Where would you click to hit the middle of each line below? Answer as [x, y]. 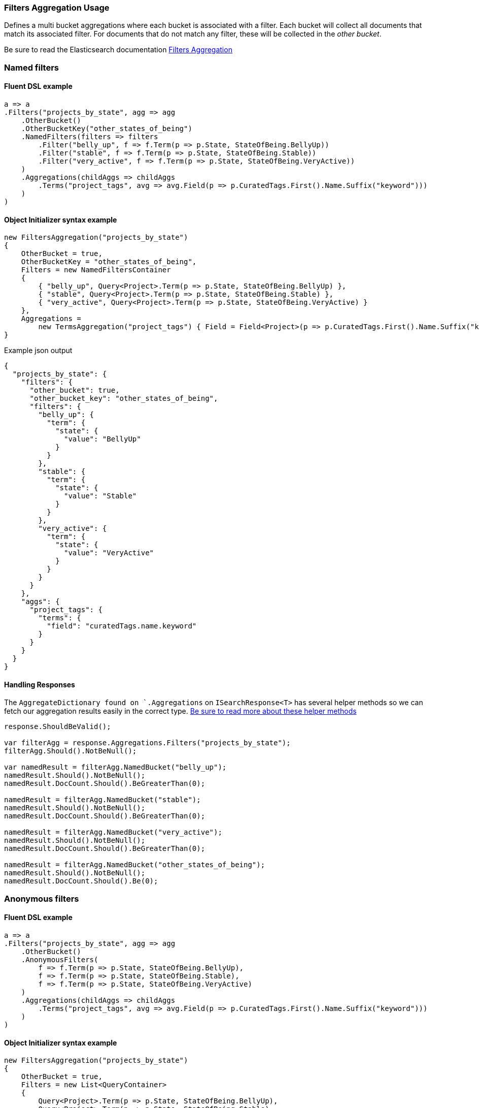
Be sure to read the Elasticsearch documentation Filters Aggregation [118, 50]
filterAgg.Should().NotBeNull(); [71, 751]
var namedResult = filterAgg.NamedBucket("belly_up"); [115, 767]
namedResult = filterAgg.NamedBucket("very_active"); [113, 832]
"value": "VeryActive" [109, 553]
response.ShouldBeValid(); [58, 727]
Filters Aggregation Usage [57, 8]
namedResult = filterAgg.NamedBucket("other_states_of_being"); [135, 865]
